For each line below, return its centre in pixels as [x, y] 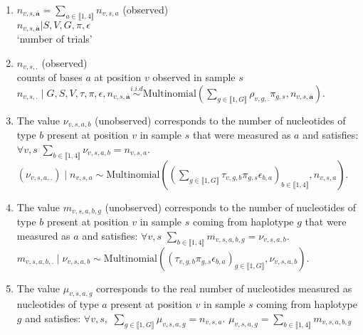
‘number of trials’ [54, 39]
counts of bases [49, 77]
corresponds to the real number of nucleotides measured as [224, 288]
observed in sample [194, 77]
